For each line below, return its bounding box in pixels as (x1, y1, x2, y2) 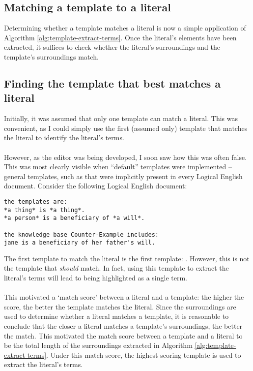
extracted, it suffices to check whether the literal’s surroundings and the (4, 42, 221, 52)
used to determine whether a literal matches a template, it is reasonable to (4, 311, 229, 321)
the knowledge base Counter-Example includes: (4, 231, 159, 238)
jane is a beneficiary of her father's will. (4, 239, 155, 247)
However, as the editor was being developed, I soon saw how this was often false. (4, 152, 247, 162)
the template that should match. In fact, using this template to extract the (4, 263, 229, 273)
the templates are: (4, 198, 67, 205)
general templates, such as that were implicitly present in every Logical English (4, 171, 243, 181)
